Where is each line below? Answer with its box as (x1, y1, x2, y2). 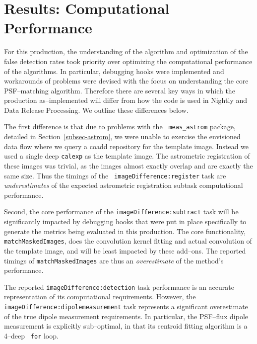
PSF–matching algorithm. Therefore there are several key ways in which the (4, 85, 235, 95)
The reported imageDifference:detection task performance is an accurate (4, 281, 234, 292)
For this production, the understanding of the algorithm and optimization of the (4, 46, 248, 57)
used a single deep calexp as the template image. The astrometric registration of (4, 151, 250, 161)
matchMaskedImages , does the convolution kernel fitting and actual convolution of (4, 236, 252, 246)
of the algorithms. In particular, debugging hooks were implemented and (4, 66, 224, 76)
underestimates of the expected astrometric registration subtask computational (4, 180, 243, 190)
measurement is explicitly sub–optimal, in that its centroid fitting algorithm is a (4, 321, 248, 331)
